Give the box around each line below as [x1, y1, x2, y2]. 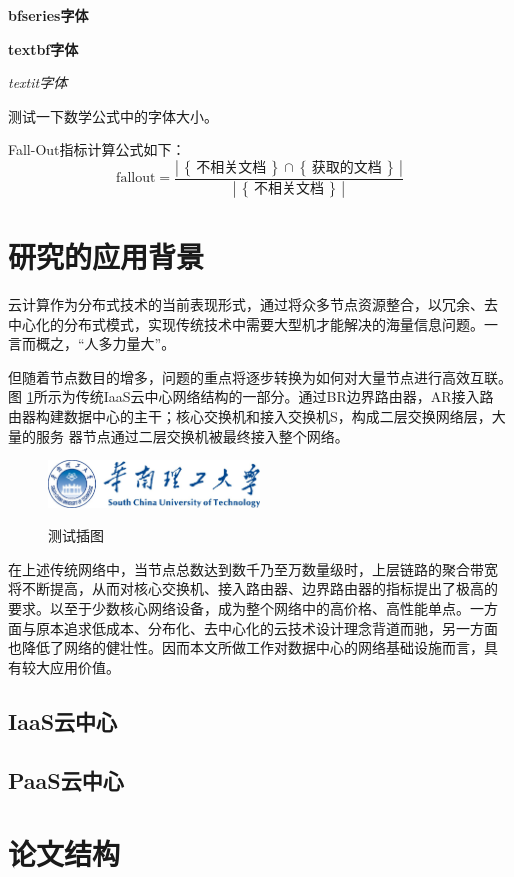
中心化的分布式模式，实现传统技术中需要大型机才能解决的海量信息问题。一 [8, 313, 498, 334]
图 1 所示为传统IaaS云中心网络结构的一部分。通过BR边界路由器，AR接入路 [8, 386, 494, 407]
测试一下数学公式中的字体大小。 [8, 105, 218, 126]
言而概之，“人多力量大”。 [8, 333, 176, 354]
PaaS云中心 [8, 764, 124, 795]
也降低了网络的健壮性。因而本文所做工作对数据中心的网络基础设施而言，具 [8, 637, 498, 658]
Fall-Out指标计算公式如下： [8, 139, 186, 160]
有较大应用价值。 [8, 656, 120, 677]
